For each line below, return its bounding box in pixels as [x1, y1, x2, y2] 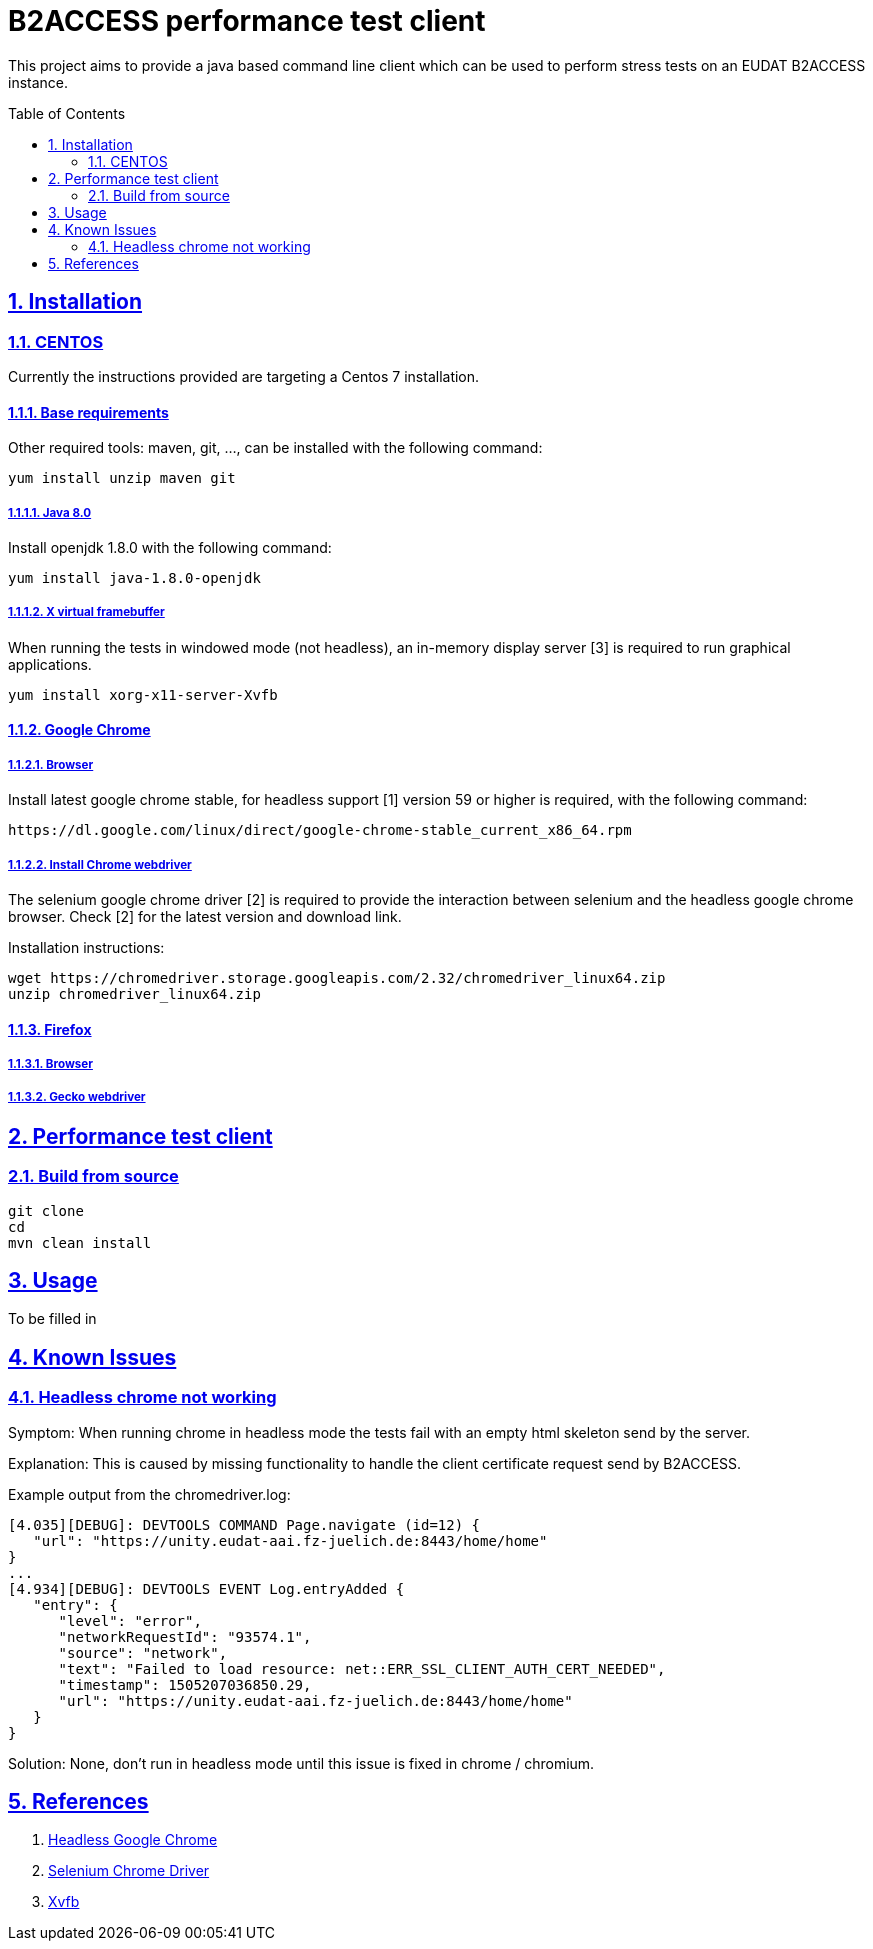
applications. [8, 655, 92, 673]
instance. [8, 73, 69, 91]
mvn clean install [8, 1234, 152, 1251]
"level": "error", [58, 1612, 202, 1629]
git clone [8, 1202, 84, 1219]
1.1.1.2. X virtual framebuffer [8, 605, 165, 620]
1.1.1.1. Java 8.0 [8, 505, 92, 520]
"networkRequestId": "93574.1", [58, 1628, 312, 1645]
